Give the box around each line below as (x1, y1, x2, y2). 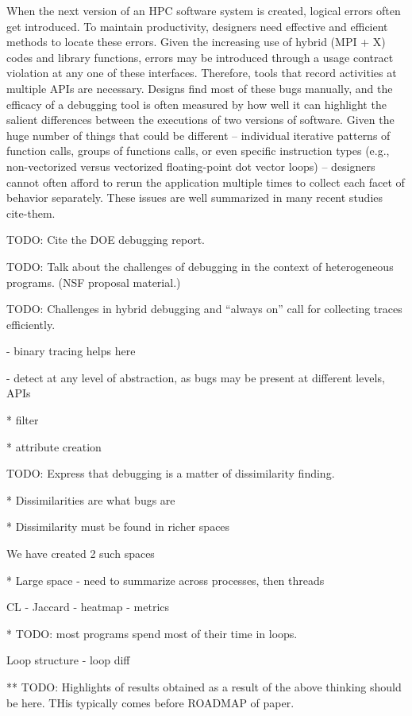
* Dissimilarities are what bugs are (6, 491, 175, 508)
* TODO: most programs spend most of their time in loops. (6, 625, 298, 641)
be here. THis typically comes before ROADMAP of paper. (6, 694, 295, 710)
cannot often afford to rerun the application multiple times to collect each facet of (6, 173, 405, 190)
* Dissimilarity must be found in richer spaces (6, 518, 230, 535)
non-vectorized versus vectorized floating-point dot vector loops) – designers (6, 157, 375, 174)
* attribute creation (6, 438, 102, 455)
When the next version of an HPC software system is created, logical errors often (6, 2, 401, 18)
